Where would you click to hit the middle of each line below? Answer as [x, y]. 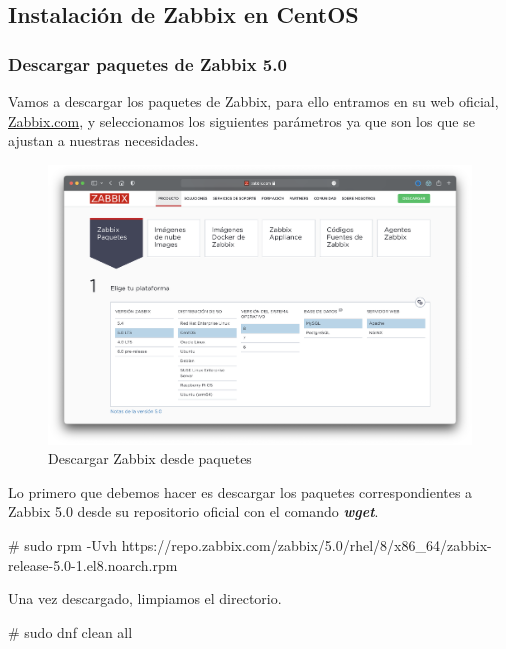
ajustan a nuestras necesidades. [103, 140]
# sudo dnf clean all [70, 631]
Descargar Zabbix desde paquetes [150, 458]
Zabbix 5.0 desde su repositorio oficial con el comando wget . [193, 511]
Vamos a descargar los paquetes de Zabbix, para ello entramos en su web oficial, [253, 101]
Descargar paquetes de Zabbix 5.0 [147, 63]
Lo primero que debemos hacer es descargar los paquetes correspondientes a [240, 491]
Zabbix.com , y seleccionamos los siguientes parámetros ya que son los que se [241, 120]
